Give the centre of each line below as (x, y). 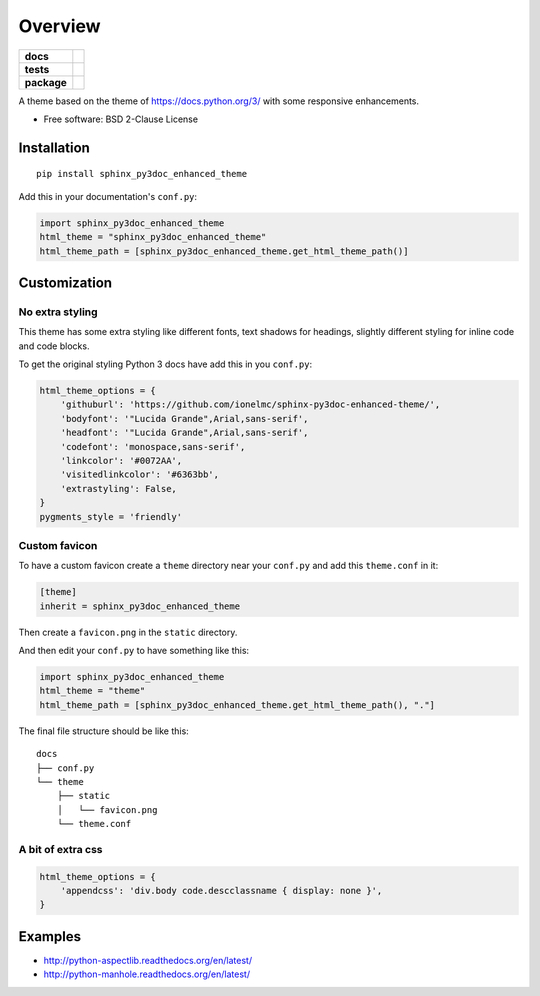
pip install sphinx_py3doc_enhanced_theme (142, 174)
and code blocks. (54, 346)
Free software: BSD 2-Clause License (121, 119)
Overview (59, 26)
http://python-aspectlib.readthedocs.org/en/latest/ (148, 960)
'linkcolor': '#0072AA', (121, 460)
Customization (65, 282)
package (45, 82)
